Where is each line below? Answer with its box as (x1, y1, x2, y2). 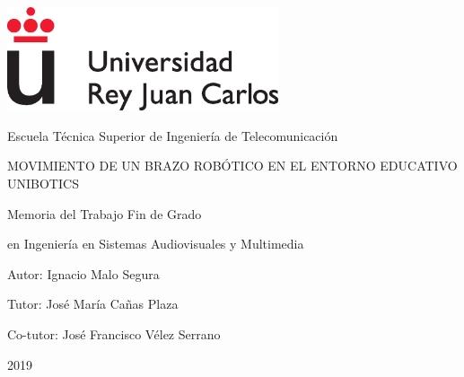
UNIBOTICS (7, 173, 79, 192)
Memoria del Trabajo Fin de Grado (7, 204, 202, 223)
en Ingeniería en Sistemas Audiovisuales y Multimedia (7, 234, 304, 253)
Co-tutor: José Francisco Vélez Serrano (7, 324, 221, 343)
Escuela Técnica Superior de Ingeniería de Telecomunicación (7, 126, 338, 145)
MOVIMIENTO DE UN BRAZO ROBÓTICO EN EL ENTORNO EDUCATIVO (7, 156, 458, 175)
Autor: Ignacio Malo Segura (7, 264, 160, 283)
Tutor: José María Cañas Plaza (7, 294, 179, 313)
